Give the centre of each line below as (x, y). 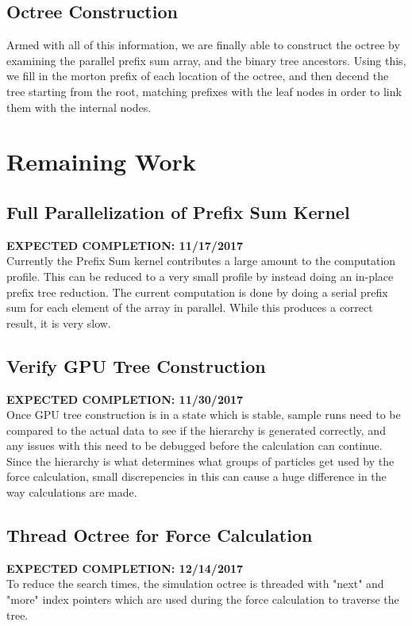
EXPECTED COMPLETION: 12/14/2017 (125, 568)
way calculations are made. (72, 492)
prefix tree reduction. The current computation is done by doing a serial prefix (197, 292)
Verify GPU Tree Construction (136, 365)
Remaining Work (101, 161)
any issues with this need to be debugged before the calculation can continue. (194, 445)
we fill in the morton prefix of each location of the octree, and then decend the (198, 76)
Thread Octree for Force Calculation (160, 535)
